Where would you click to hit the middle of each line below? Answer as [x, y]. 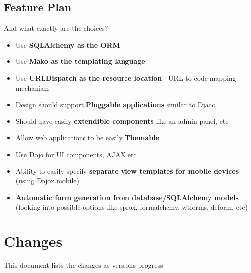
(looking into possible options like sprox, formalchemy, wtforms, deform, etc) [131, 207]
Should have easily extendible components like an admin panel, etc [122, 121]
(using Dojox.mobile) [47, 181]
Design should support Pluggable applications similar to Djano [116, 104]
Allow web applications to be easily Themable [87, 137]
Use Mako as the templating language [80, 61]
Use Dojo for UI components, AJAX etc [76, 154]
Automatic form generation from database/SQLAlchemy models [127, 197]
